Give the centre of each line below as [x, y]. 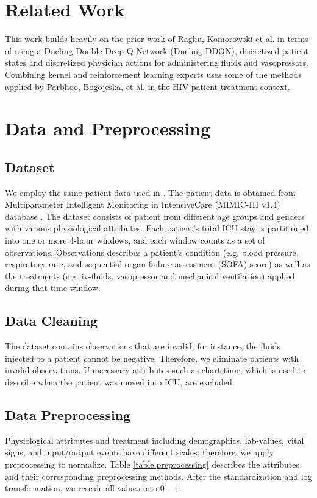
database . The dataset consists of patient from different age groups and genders [155, 216]
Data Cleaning [51, 321]
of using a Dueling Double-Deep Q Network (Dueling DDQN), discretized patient [157, 50]
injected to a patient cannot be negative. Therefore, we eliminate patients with [152, 358]
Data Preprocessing [68, 414]
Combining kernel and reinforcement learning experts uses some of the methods [154, 74]
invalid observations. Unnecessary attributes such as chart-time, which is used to [155, 370]
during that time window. [53, 288]
